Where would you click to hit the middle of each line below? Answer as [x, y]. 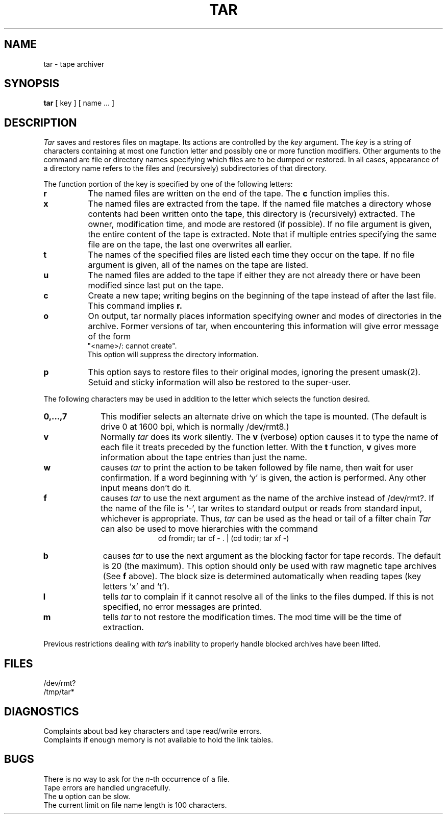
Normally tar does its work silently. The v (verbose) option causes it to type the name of [269, 437]
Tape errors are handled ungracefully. [107, 787]
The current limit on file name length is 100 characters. [135, 805]
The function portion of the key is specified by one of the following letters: [168, 184]
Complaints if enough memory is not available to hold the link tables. [158, 739]
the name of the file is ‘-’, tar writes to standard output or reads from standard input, [262, 509]
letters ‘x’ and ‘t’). [136, 587]
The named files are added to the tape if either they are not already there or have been [254, 275]
